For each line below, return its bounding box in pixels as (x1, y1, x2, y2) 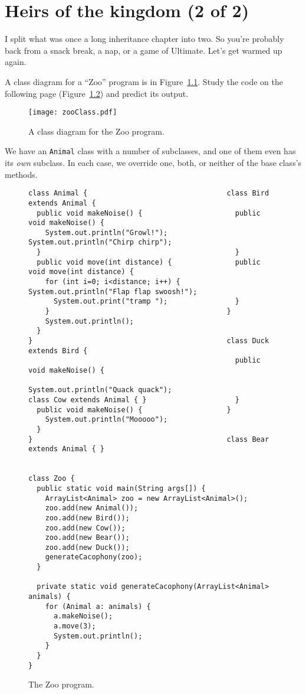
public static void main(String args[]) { (37, 484, 206, 493)
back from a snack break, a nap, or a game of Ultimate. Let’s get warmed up (5, 44, 282, 56)
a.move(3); (53, 622, 96, 631)
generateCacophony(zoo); (45, 553, 143, 562)
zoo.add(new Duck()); (45, 543, 130, 552)
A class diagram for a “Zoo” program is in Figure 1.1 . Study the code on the (5, 75, 283, 87)
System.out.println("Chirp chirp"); (28, 238, 172, 247)
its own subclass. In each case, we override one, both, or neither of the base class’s (5, 157, 302, 168)
